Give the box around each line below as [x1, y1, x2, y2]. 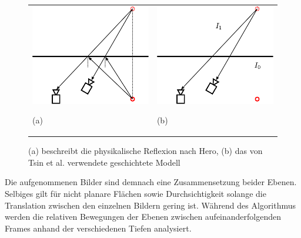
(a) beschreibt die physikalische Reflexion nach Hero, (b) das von [28, 145, 263, 157]
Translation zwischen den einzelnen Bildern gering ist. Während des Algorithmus [5, 199, 296, 211]
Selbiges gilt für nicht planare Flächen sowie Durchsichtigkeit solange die [5, 187, 266, 200]
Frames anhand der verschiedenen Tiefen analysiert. [5, 222, 192, 234]
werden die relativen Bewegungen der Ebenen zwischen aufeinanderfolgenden [5, 210, 282, 223]
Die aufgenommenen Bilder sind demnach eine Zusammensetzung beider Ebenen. [5, 176, 297, 188]
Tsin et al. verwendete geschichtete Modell [28, 156, 180, 168]
